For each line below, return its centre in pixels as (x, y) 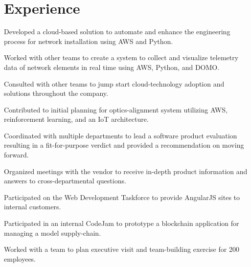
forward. (16, 155)
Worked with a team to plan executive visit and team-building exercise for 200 (122, 249)
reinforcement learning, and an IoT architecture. (76, 119)
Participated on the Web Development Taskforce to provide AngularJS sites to (122, 197)
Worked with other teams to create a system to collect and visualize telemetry (121, 57)
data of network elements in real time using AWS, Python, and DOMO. (112, 67)
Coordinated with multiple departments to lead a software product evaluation (121, 135)
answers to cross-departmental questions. (65, 181)
